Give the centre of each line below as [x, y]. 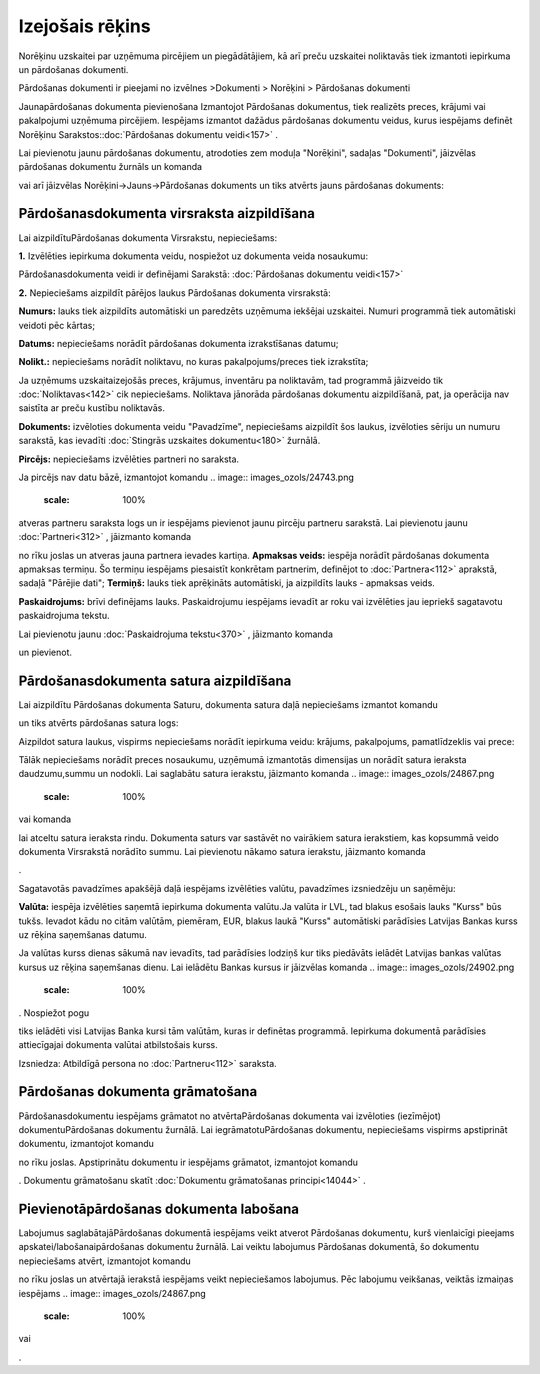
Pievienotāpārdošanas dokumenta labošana [159, 1208]
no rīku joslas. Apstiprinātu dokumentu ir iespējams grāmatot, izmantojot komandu [188, 1162]
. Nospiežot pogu [54, 1012]
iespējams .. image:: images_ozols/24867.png [112, 1293]
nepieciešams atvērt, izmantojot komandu [105, 1261]
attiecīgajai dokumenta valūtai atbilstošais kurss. [118, 1045]
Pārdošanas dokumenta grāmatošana [138, 1091]
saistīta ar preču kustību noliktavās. [91, 408]
